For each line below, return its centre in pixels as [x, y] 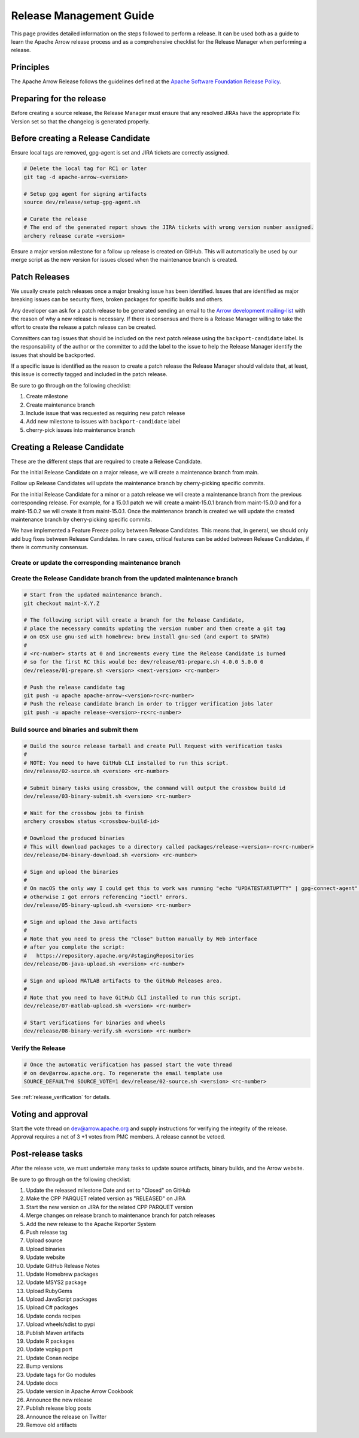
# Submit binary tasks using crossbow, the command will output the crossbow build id [155, 788]
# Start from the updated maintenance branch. [93, 595]
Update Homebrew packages [62, 1274]
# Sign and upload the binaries [71, 872]
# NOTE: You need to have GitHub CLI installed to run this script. [126, 763]
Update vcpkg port [49, 1349]
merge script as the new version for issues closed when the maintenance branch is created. [124, 259]
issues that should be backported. [53, 355]
